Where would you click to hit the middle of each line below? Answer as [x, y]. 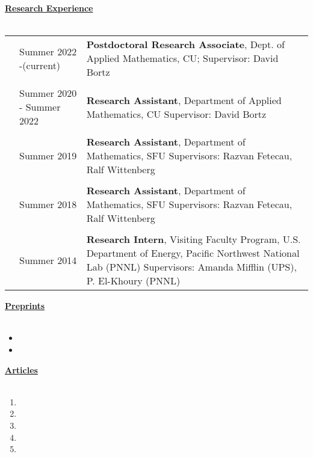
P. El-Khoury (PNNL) [133, 281]
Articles [21, 370]
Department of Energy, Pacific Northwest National [193, 253]
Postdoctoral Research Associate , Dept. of [185, 44]
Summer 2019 [48, 156]
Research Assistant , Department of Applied [184, 100]
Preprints [25, 306]
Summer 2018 [48, 204]
